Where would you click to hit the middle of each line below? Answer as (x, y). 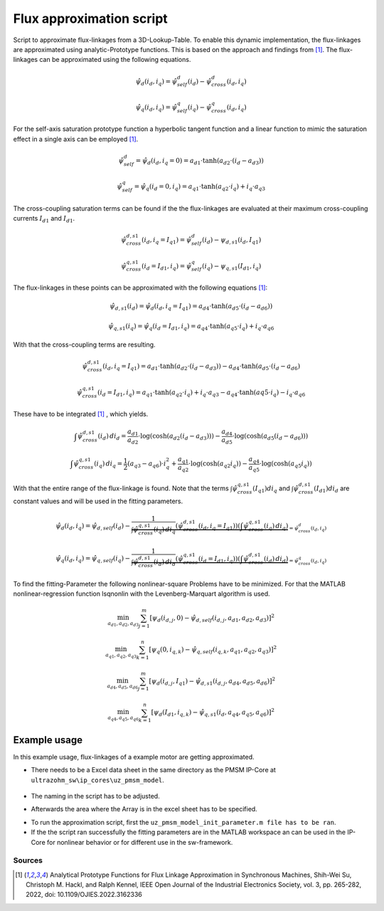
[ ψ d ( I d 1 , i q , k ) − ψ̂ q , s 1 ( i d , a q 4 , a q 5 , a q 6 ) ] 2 (213, 712)
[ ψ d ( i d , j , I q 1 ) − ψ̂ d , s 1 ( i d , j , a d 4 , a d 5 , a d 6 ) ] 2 (212, 681)
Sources (28, 860)
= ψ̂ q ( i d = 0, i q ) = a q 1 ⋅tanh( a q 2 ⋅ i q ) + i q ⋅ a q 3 (200, 187)
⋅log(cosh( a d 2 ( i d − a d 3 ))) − (179, 437)
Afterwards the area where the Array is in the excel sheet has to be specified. (144, 809)
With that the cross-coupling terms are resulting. (84, 344)
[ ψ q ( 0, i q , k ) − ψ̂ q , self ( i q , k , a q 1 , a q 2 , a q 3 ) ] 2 (213, 649)
